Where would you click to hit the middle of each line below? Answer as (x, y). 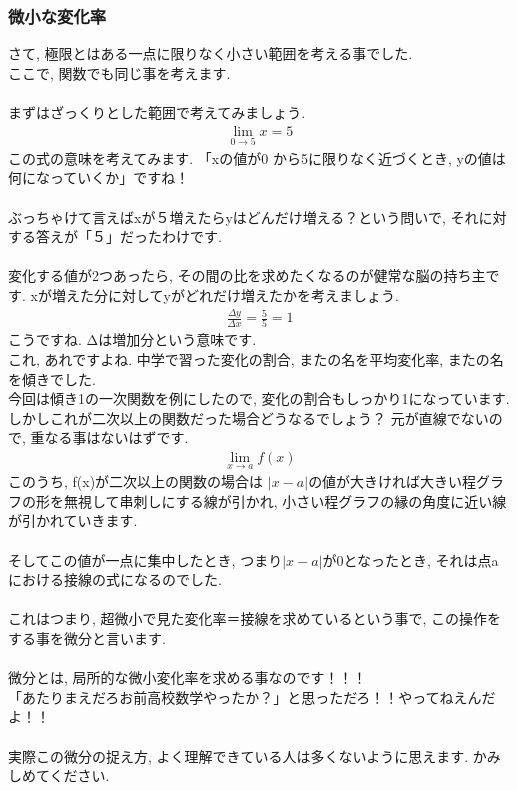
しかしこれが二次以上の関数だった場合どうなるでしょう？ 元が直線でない (248, 417)
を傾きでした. (52, 378)
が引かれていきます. (73, 520)
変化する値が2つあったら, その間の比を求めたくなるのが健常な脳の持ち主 (247, 275)
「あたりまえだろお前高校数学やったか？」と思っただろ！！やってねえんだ (252, 696)
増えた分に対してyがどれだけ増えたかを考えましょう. (225, 295)
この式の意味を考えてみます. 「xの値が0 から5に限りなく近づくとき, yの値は (257, 157)
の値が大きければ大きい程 (392, 481)
